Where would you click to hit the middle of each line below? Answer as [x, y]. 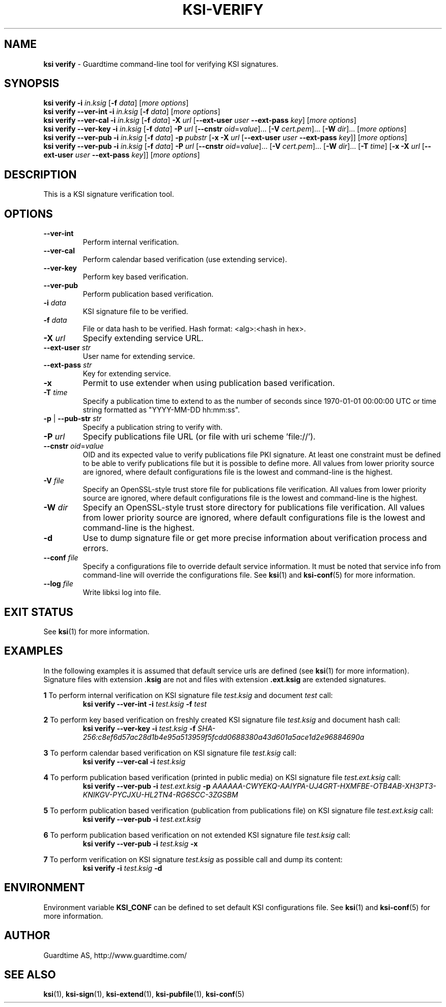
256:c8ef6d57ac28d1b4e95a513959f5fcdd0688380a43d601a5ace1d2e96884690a [224, 737]
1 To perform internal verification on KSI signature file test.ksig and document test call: [188, 695]
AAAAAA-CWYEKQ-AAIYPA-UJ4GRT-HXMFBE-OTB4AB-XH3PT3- [324, 786]
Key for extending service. [127, 374]
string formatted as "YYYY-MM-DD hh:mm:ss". [161, 410]
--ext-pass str [68, 365]
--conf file [61, 558]
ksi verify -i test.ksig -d [122, 868]
